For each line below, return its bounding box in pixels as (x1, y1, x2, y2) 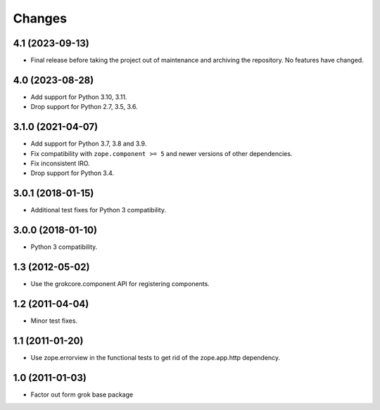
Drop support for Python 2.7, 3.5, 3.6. (30, 103, 138, 111)
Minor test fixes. (30, 316, 77, 325)
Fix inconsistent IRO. (30, 159, 91, 168)
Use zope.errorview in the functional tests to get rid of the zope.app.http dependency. (30, 353, 281, 361)
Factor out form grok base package (30, 390, 134, 399)
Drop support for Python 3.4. (30, 169, 115, 177)
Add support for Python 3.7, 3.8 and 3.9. (30, 139, 147, 148)
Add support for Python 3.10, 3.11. (30, 92, 127, 101)
